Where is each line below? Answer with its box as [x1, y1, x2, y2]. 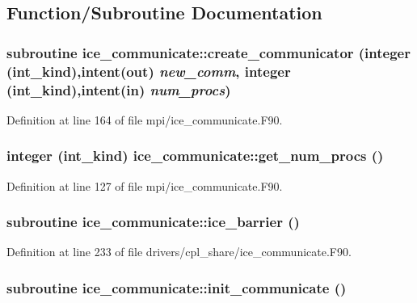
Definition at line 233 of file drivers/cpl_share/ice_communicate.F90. [6, 243, 352, 260]
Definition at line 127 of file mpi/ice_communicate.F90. [6, 177, 283, 194]
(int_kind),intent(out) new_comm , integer [6, 61, 291, 81]
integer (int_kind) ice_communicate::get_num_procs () [6, 145, 384, 166]
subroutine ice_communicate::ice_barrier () [6, 212, 300, 232]
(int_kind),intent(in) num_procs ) [6, 79, 231, 99]
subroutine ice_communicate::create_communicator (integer [6, 42, 411, 62]
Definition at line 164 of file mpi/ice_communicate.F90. [6, 111, 283, 128]
